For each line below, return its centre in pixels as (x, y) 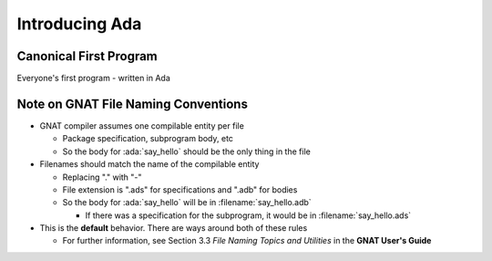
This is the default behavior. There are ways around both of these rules (174, 228)
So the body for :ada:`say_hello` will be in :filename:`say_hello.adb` (187, 203)
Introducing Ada (79, 24)
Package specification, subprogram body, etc (148, 139)
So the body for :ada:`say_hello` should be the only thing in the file (187, 151)
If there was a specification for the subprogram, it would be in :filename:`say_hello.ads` (248, 215)
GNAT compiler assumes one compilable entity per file (142, 125)
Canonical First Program (87, 56)
